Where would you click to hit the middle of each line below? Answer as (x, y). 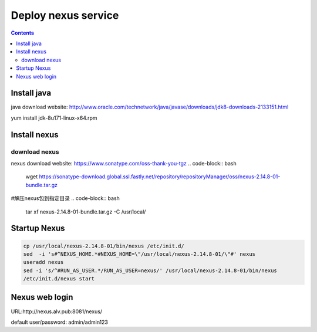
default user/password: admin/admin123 (60, 322)
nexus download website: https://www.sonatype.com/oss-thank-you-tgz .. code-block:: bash (124, 163)
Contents (23, 33)
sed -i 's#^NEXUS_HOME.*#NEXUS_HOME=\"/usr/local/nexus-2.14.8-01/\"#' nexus (139, 254)
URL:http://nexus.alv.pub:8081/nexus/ (57, 311)
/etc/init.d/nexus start (59, 279)
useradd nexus (43, 262)
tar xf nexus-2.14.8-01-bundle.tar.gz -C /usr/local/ (86, 212)
